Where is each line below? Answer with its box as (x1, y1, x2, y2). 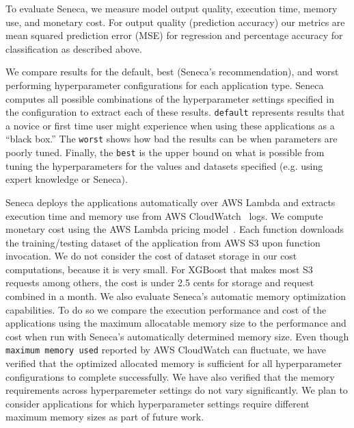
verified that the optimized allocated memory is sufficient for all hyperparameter (5, 356, 342, 370)
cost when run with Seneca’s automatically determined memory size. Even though (5, 329, 349, 343)
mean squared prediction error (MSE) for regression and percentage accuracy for (5, 28, 343, 42)
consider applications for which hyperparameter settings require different (5, 396, 310, 410)
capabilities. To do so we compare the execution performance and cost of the (5, 302, 327, 316)
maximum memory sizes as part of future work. (5, 410, 204, 424)
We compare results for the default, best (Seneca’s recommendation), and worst (5, 64, 339, 79)
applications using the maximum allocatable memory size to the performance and (5, 316, 346, 330)
